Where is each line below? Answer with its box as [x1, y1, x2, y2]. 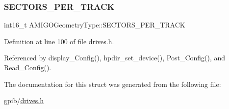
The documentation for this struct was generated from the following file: [4, 79, 221, 89]
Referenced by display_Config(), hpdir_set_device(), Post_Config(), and [4, 53, 226, 63]
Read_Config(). [4, 62, 51, 72]
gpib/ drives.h [4, 95, 44, 106]
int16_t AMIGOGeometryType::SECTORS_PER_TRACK [4, 20, 185, 30]
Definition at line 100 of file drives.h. [4, 36, 114, 46]
